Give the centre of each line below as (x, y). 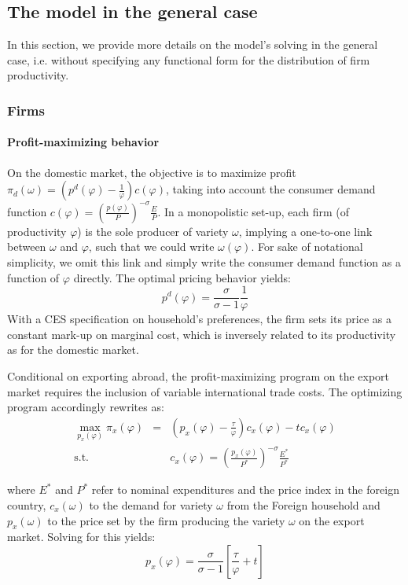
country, (27, 504)
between (27, 247)
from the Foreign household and (303, 504)
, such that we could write (151, 247)
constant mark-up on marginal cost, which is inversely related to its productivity (202, 334)
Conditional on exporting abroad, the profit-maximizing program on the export (198, 375)
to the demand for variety (151, 504)
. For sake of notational (307, 247)
